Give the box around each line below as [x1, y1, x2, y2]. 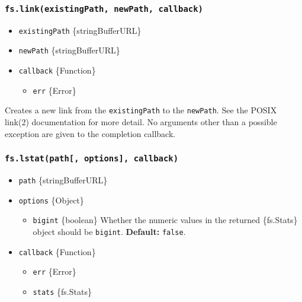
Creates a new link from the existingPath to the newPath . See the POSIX [5, 104, 277, 116]
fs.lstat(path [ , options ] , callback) [5, 154, 179, 164]
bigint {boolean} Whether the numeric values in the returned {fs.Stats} [33, 214, 298, 226]
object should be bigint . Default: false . [33, 225, 186, 237]
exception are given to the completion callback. [5, 127, 176, 139]
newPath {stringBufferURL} [18, 44, 120, 56]
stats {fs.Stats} [33, 285, 92, 297]
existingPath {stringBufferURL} [18, 24, 142, 36]
